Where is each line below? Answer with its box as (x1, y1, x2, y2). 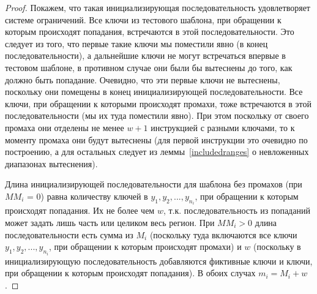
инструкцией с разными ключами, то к (151, 121, 295, 134)
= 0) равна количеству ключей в (27, 189, 148, 202)
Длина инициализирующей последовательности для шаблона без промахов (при (5, 178, 302, 190)
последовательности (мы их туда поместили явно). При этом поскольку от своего (5, 109, 309, 122)
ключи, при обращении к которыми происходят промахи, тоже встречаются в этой (5, 97, 311, 110)
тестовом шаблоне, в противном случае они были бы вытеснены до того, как (5, 61, 293, 73)
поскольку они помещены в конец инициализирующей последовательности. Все (5, 85, 303, 98)
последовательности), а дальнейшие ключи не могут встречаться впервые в (5, 49, 286, 62)
